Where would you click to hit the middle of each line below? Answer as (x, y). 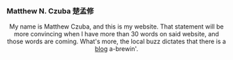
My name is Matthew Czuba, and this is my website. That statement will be (116, 27)
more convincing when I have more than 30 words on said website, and (116, 34)
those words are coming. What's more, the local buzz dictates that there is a (116, 42)
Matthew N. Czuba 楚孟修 (50, 10)
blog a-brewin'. (116, 49)
